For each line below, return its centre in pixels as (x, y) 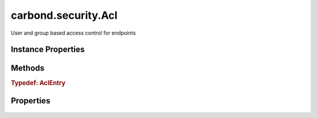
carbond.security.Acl (64, 15)
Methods (28, 68)
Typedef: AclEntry (38, 83)
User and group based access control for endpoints (73, 33)
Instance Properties (48, 50)
